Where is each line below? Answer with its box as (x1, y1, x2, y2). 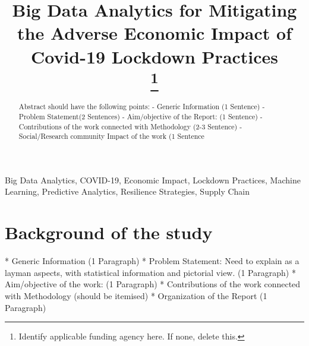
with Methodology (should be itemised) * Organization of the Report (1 (5, 289, 267, 301)
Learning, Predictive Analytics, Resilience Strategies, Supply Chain (5, 185, 250, 198)
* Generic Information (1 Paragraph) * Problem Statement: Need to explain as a (5, 255, 299, 267)
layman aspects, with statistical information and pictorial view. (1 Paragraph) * (5, 266, 296, 278)
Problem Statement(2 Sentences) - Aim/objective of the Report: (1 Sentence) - (18, 111, 263, 121)
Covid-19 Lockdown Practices (30, 44, 279, 68)
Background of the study (5, 220, 213, 245)
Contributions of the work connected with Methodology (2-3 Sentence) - (18, 121, 242, 131)
